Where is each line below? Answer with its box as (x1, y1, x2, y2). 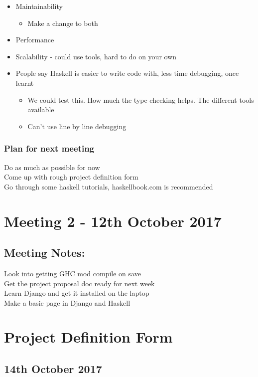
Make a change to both (27, 17, 98, 28)
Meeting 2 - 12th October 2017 (4, 210, 222, 231)
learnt (15, 77, 34, 88)
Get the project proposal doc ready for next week (4, 278, 155, 288)
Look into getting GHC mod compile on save (4, 268, 141, 278)
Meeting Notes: (4, 245, 85, 260)
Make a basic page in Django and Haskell (4, 297, 130, 308)
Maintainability (15, 1, 63, 11)
